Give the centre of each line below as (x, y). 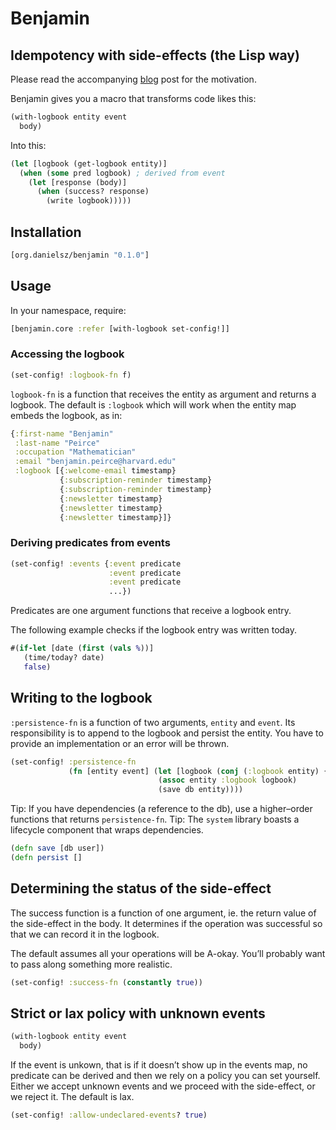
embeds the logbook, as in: (66, 415)
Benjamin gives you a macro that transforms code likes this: (133, 98)
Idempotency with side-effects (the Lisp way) (155, 55)
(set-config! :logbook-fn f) (71, 375)
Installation (46, 232)
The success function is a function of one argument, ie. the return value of (163, 913)
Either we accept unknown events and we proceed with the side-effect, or (163, 1086)
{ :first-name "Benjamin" (62, 433)
